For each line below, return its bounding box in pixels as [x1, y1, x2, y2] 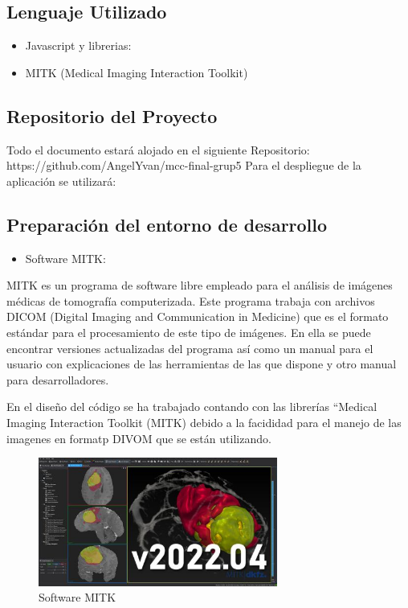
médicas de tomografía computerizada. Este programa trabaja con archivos [6, 292, 375, 309]
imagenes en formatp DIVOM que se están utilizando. [6, 429, 271, 446]
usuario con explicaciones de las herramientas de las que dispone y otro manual [6, 355, 397, 372]
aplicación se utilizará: [6, 172, 116, 189]
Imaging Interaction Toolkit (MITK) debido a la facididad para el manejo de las [6, 413, 402, 430]
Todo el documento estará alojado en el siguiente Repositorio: [6, 141, 310, 158]
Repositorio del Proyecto [6, 103, 218, 128]
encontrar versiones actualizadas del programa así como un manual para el [6, 339, 373, 356]
